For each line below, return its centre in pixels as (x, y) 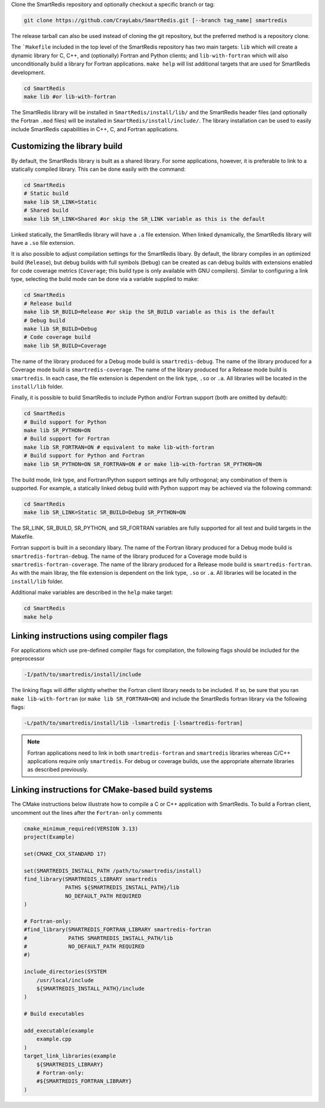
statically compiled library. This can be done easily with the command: (98, 169)
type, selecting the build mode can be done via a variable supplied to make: (105, 279)
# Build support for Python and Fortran (84, 456)
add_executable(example (59, 1030)
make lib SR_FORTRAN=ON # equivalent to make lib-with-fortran (119, 447)
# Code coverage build (57, 337)
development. (28, 72)
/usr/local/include (65, 980)
